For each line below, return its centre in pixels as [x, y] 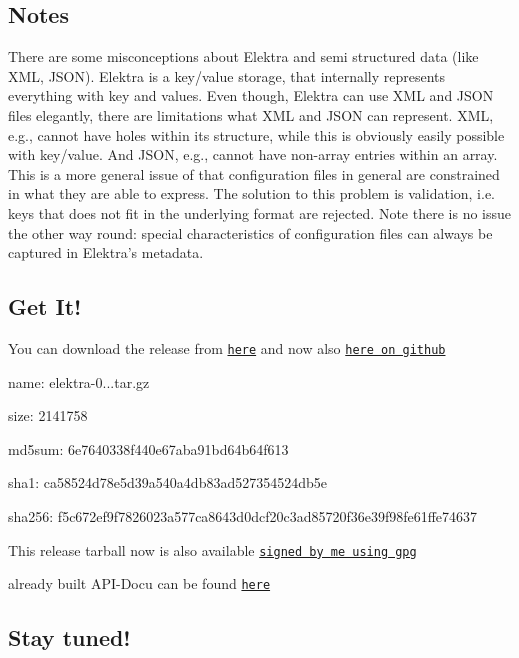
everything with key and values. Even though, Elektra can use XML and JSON [251, 95]
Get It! [45, 306]
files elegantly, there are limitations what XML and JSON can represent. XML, [251, 114]
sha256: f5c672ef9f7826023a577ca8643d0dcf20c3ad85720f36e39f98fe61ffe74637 [243, 515]
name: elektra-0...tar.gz [79, 381]
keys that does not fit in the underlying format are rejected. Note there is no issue [260, 212]
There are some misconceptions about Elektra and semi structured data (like [243, 56]
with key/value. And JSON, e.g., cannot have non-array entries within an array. [253, 154]
